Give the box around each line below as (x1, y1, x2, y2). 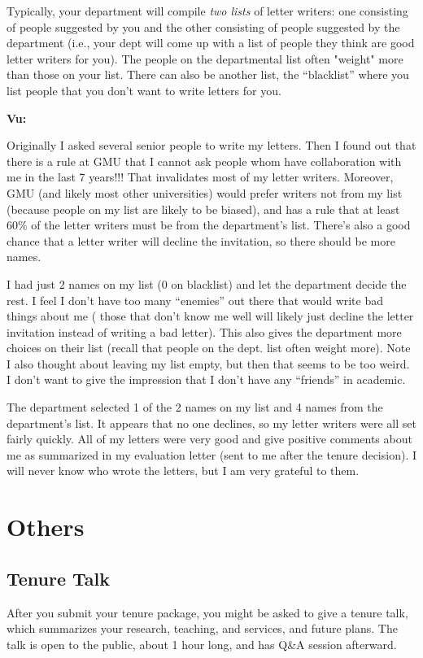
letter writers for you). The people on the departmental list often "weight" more (7, 50, 403, 67)
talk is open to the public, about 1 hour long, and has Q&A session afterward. (7, 635, 397, 652)
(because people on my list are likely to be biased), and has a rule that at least (7, 200, 400, 217)
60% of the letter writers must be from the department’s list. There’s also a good (7, 216, 411, 233)
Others (7, 510, 85, 543)
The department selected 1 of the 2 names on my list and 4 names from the (7, 399, 383, 416)
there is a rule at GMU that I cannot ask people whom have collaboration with (7, 152, 402, 169)
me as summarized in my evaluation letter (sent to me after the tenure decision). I (7, 446, 416, 463)
